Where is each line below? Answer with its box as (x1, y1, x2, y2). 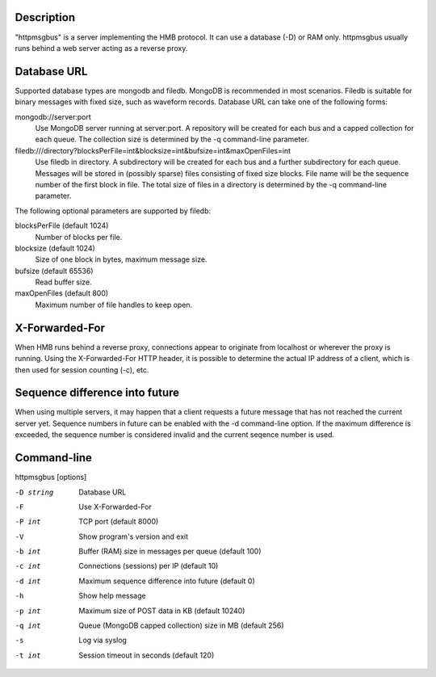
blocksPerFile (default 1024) (15, 221, 109, 230)
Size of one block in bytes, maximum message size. (35, 254, 208, 264)
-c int (15, 561, 41, 571)
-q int (15, 621, 41, 630)
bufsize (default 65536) (15, 266, 94, 275)
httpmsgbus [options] (15, 473, 87, 482)
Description (15, 11, 76, 24)
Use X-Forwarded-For (78, 502, 153, 511)
